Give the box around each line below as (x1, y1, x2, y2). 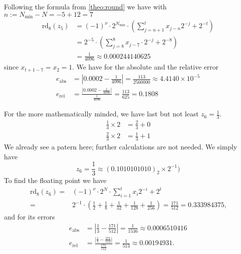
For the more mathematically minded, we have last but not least (4, 109, 199, 119)
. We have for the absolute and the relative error (72, 62, 219, 72)
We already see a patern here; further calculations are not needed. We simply (4, 141, 237, 151)
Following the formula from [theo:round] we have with (4, 1, 167, 11)
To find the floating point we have (4, 175, 107, 185)
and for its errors (4, 212, 55, 222)
